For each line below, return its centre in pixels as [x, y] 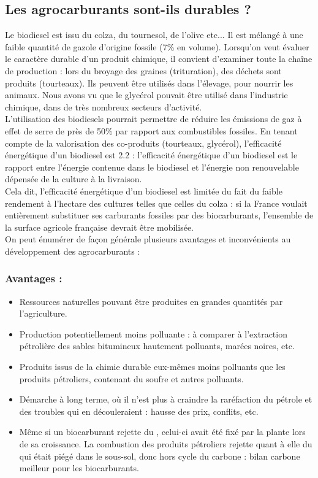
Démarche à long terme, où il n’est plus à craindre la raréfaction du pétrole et [166, 399]
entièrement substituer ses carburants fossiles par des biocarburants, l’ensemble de [159, 215]
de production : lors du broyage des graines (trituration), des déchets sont [143, 70]
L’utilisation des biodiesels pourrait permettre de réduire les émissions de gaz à [153, 119]
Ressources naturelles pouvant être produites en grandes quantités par [151, 301]
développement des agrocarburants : [73, 251]
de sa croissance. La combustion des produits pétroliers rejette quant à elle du [166, 444]
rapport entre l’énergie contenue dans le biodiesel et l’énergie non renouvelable [152, 167]
